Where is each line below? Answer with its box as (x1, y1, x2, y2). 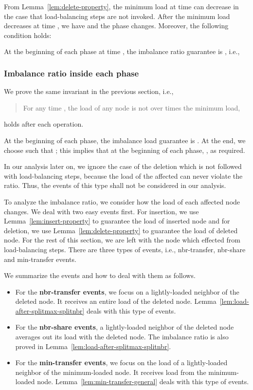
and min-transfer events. (4, 254, 76, 264)
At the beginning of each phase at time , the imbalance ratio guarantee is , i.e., (4, 46, 240, 56)
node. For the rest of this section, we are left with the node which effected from (4, 235, 240, 245)
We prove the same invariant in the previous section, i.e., (4, 86, 174, 96)
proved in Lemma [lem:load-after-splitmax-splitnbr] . (15, 341, 171, 351)
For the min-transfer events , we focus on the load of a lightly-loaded (15, 357, 228, 368)
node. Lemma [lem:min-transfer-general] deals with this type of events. (37, 376, 249, 387)
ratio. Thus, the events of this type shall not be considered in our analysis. (4, 180, 226, 190)
